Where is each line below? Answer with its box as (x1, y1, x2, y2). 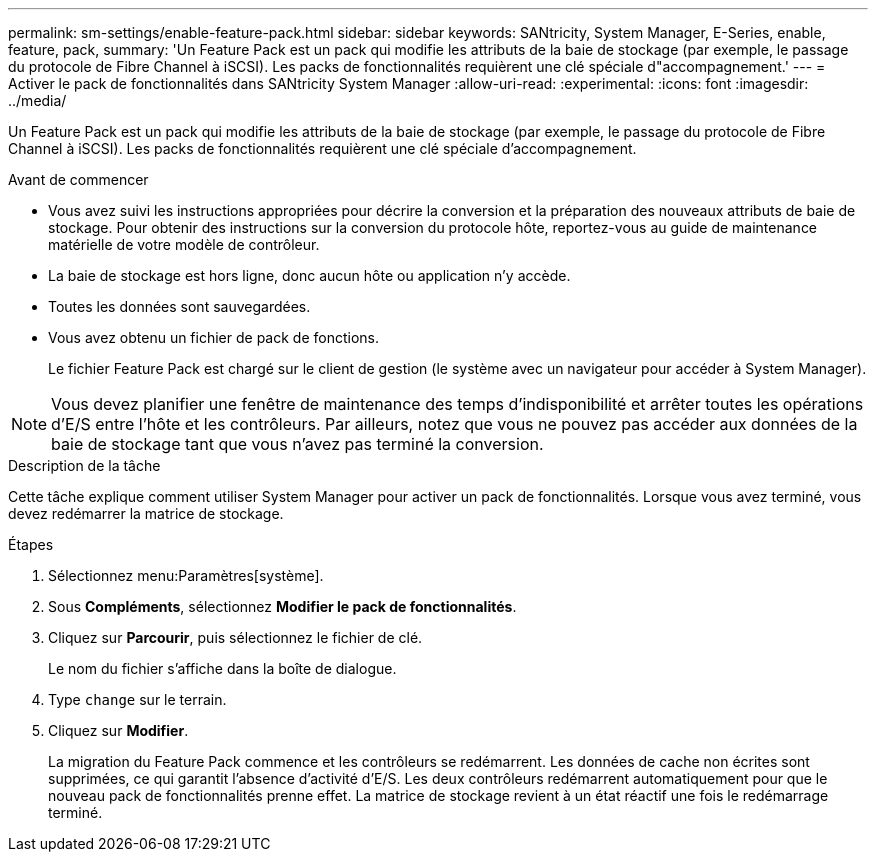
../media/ (8, 92, 67, 109)
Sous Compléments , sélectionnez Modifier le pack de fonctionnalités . (48, 598, 517, 615)
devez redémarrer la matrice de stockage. (8, 505, 284, 522)
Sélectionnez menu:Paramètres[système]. (48, 567, 324, 584)
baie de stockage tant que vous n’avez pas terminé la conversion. (51, 434, 544, 454)
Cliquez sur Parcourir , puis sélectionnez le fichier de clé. (48, 629, 423, 646)
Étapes (8, 536, 54, 553)
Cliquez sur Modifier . (48, 722, 189, 739)
